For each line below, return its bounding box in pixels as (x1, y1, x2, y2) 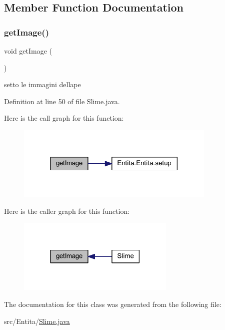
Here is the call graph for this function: (4, 113, 124, 123)
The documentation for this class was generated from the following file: (4, 299, 221, 309)
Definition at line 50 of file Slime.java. (4, 96, 120, 106)
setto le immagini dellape (4, 79, 81, 90)
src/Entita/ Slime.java (4, 315, 70, 326)
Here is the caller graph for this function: (4, 206, 130, 216)
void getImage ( (4, 46, 52, 56)
